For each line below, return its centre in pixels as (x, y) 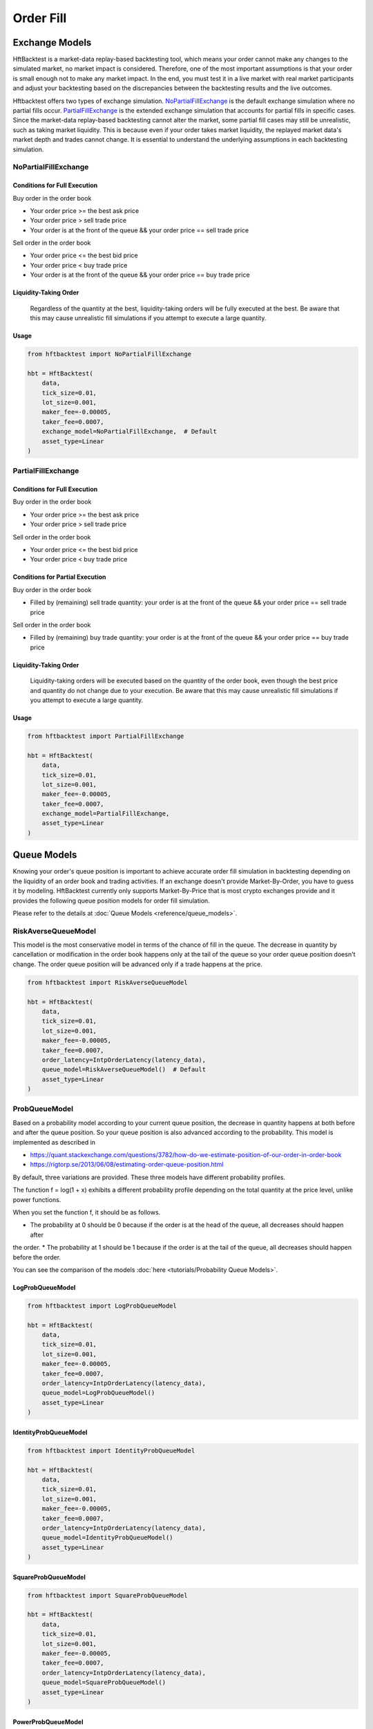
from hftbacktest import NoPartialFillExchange (109, 354)
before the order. (37, 1257)
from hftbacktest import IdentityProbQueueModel (111, 1450)
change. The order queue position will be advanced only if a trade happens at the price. (137, 964)
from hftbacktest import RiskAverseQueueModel (107, 982)
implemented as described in (54, 1142)
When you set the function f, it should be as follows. (87, 1212)
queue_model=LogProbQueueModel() (98, 1393)
